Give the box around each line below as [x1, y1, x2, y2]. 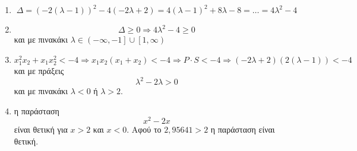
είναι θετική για [14, 123, 68, 136]
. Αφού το [127, 123, 162, 136]
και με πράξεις [14, 64, 64, 76]
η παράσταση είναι [210, 123, 275, 136]
